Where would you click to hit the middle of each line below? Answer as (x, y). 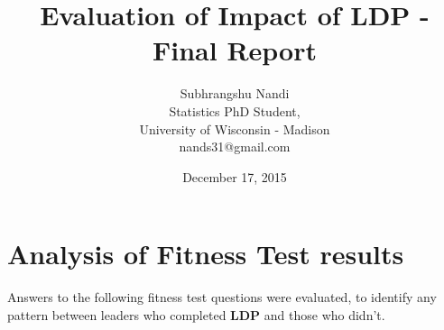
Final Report (234, 50)
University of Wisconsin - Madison (235, 128)
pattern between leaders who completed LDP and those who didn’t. (196, 314)
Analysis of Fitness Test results (206, 254)
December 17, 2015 (235, 176)
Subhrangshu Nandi (235, 93)
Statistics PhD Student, (235, 110)
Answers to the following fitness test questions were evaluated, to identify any (222, 297)
